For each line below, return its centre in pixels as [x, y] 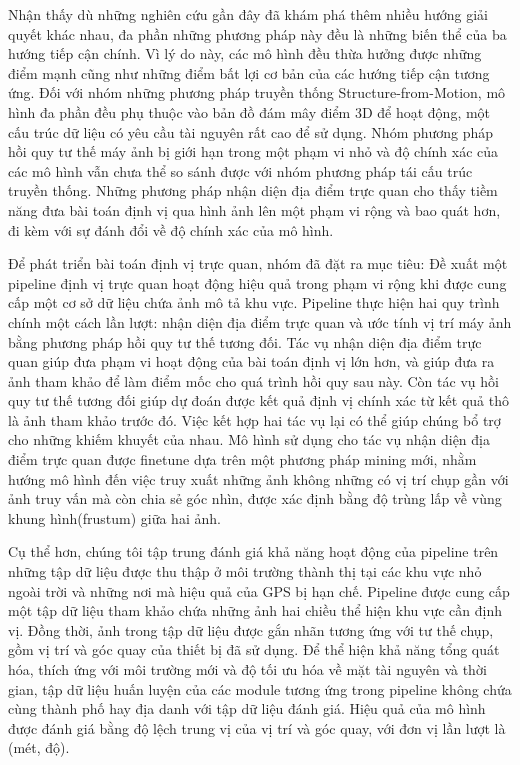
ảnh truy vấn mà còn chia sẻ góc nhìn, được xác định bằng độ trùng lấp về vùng [255, 498]
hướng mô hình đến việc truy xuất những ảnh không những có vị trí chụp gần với [258, 478]
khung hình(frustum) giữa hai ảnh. [114, 517]
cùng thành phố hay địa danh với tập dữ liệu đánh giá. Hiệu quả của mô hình [247, 708]
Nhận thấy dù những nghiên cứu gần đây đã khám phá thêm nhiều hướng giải [248, 14]
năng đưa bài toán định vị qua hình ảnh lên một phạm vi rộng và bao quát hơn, [254, 209]
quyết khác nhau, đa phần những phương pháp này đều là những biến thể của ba [257, 33]
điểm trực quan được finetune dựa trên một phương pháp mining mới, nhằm [242, 459]
